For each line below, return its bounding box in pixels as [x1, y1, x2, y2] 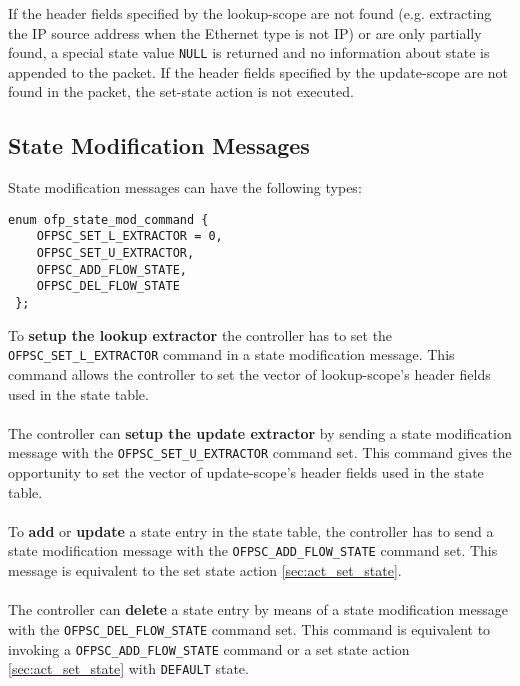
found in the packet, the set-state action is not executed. [8, 81, 354, 102]
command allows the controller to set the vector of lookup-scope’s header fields [8, 364, 491, 385]
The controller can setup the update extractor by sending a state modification [8, 422, 512, 443]
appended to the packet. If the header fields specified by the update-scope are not [8, 61, 509, 82]
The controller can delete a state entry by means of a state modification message [8, 599, 508, 620]
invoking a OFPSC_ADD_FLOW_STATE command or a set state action [8, 638, 410, 659]
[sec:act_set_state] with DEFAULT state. [8, 658, 249, 679]
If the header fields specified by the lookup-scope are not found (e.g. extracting [8, 3, 492, 23]
